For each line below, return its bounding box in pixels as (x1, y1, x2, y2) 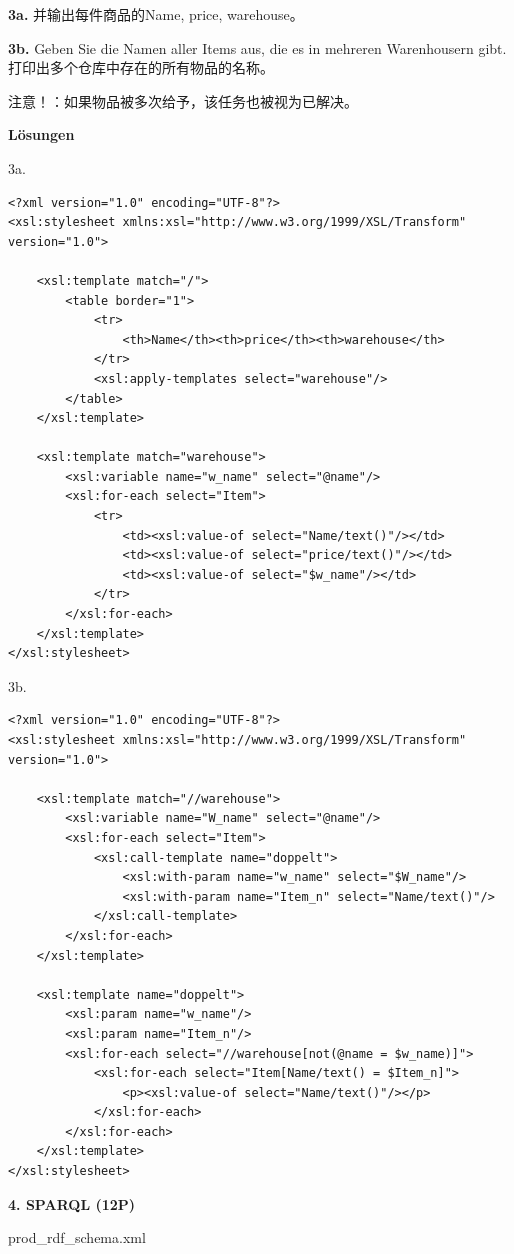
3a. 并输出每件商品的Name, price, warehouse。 (8, 4, 304, 24)
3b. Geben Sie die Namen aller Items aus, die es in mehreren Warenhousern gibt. (8, 37, 507, 58)
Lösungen (8, 124, 75, 145)
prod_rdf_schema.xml (8, 1227, 146, 1248)
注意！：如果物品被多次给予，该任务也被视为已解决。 (8, 90, 358, 111)
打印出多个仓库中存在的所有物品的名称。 (8, 57, 274, 78)
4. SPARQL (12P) (8, 1193, 136, 1214)
